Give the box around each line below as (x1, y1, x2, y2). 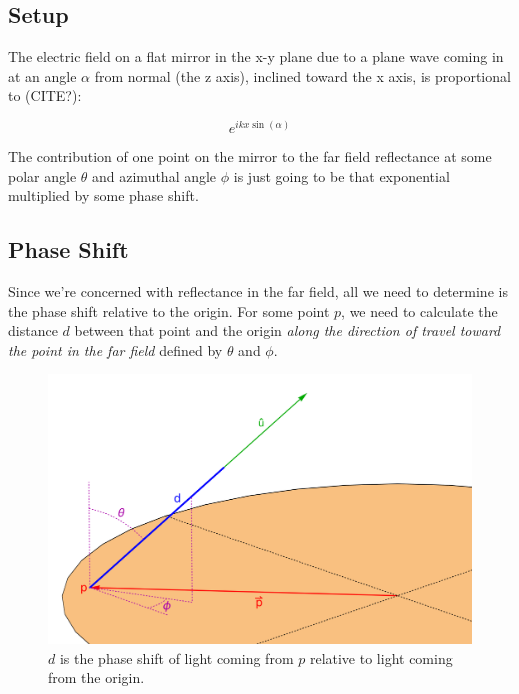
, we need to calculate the (341, 300, 498, 321)
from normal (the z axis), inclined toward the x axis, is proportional (94, 65, 511, 86)
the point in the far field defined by (8, 339, 223, 360)
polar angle (8, 165, 77, 186)
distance (8, 320, 58, 341)
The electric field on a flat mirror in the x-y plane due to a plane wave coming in (8, 46, 504, 67)
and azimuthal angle (92, 165, 217, 186)
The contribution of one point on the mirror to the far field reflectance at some (8, 146, 492, 167)
